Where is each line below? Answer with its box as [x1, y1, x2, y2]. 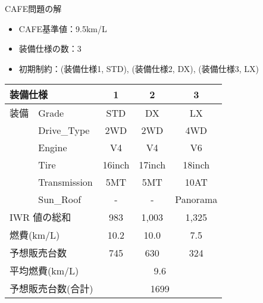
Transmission [38, 175, 93, 189]
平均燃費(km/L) [10, 264, 79, 278]
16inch [102, 158, 130, 172]
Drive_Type [38, 123, 90, 138]
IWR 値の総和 [10, 210, 71, 224]
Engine [38, 140, 67, 155]
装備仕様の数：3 [18, 42, 82, 55]
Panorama [175, 192, 218, 207]
